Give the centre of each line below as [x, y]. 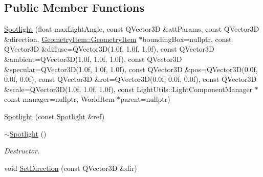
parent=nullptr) [145, 99]
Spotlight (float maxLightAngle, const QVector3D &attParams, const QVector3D [132, 29]
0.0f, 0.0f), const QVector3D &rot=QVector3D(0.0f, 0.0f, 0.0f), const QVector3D [130, 79]
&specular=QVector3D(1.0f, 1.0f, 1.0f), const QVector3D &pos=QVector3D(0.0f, [131, 69]
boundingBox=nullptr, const [187, 39]
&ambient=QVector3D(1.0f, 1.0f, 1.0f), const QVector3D [93, 59]
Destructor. [22, 151]
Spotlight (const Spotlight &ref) [54, 116]
